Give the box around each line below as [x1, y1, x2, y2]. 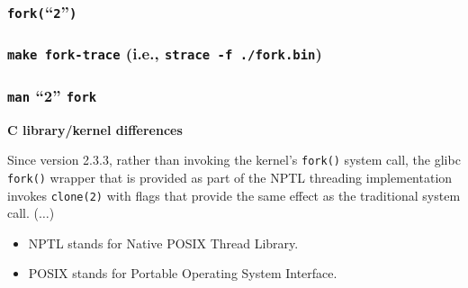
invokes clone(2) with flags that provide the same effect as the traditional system [7, 185, 461, 204]
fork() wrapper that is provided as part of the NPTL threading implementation [7, 167, 453, 186]
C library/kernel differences [7, 120, 183, 139]
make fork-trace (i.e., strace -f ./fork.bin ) [7, 42, 322, 65]
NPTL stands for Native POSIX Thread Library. [28, 233, 299, 252]
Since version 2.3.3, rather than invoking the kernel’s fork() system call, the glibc [7, 150, 461, 169]
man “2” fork [7, 84, 97, 106]
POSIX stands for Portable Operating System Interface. [28, 264, 337, 283]
